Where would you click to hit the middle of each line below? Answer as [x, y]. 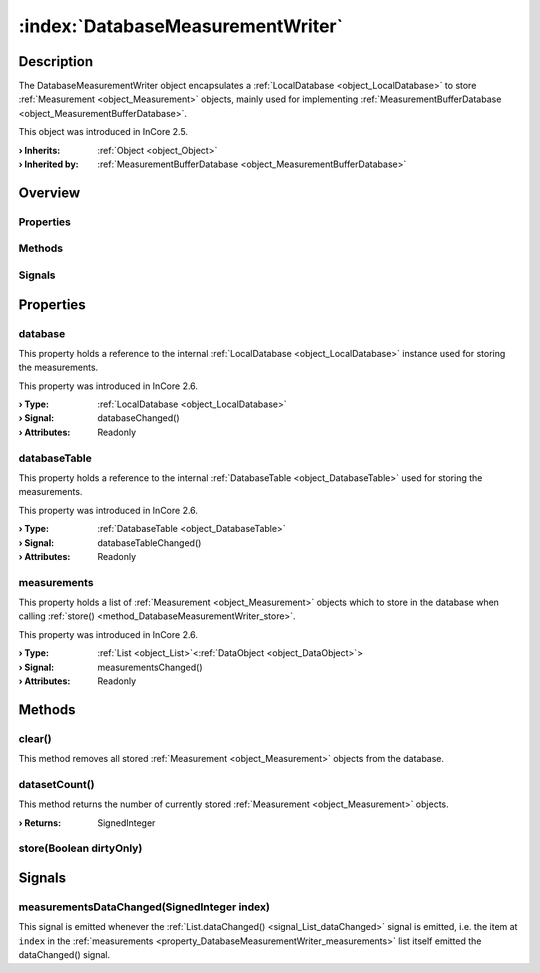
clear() [35, 738]
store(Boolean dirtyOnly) [80, 848]
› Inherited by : [48, 164]
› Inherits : [39, 150]
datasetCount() [56, 784]
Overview [49, 192]
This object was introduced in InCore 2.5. [103, 132]
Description [56, 61]
